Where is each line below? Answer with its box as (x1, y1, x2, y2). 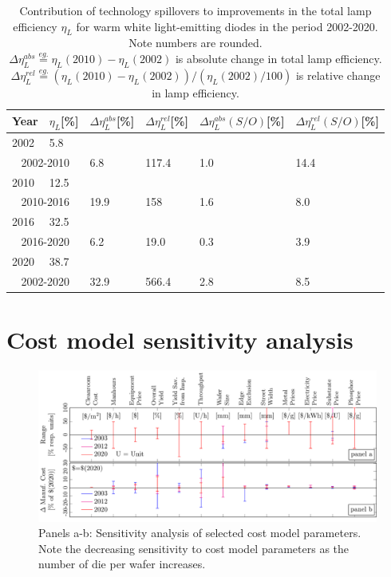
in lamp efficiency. (152, 85, 239, 101)
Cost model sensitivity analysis (6, 323, 353, 356)
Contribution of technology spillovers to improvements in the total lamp (19, 2, 372, 18)
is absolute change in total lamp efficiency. (175, 50, 382, 67)
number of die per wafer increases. (38, 555, 206, 572)
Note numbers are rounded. (128, 34, 263, 51)
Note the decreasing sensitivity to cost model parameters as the (38, 539, 350, 556)
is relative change (295, 67, 381, 84)
